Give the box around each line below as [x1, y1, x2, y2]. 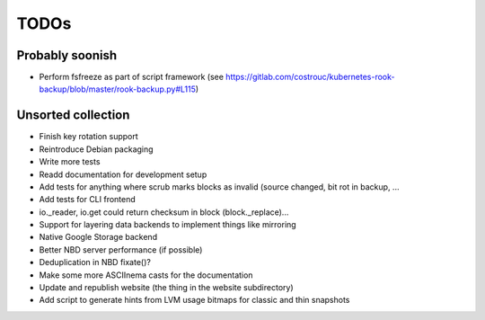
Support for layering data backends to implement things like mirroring [39, 219, 296, 230]
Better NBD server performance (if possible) [39, 244, 203, 255]
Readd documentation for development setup [39, 169, 207, 180]
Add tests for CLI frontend [39, 194, 137, 205]
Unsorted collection [16, 108, 130, 123]
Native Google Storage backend [39, 232, 157, 243]
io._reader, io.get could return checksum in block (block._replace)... [39, 207, 289, 218]
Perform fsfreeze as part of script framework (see [39, 72, 225, 83]
